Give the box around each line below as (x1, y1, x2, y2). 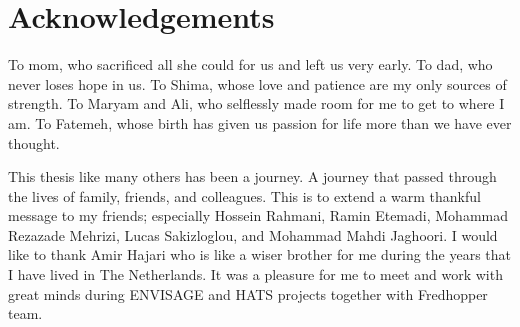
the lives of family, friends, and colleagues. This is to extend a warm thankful (8, 185, 481, 206)
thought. (8, 132, 60, 153)
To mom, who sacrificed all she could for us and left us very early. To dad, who (8, 54, 493, 75)
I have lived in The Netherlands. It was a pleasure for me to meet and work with (8, 264, 503, 285)
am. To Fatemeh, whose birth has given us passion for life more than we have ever (8, 112, 512, 133)
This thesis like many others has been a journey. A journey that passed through (8, 166, 497, 187)
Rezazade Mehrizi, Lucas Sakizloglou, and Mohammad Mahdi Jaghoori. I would (8, 224, 498, 245)
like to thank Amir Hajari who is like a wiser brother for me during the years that (8, 244, 511, 265)
